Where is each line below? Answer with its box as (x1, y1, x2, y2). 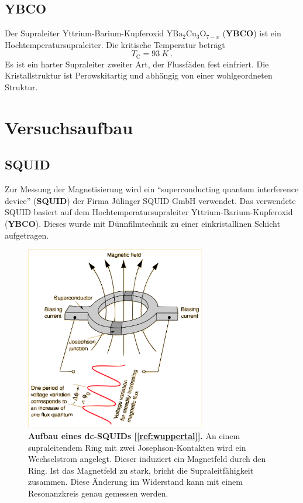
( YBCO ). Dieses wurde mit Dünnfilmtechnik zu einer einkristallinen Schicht (5, 217, 280, 229)
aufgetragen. (5, 229, 49, 241)
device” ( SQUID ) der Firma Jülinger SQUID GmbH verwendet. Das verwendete (5, 194, 296, 206)
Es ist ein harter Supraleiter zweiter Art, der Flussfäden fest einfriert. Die (5, 57, 269, 70)
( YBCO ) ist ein (222, 27, 281, 39)
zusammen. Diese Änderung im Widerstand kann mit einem (28, 475, 243, 488)
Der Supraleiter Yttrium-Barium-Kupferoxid (5, 27, 164, 39)
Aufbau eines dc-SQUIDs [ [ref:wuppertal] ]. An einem (28, 429, 240, 441)
